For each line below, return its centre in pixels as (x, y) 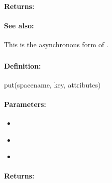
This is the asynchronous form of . (56, 44)
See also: (19, 25)
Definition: (23, 65)
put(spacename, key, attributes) (52, 84)
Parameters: (25, 104)
